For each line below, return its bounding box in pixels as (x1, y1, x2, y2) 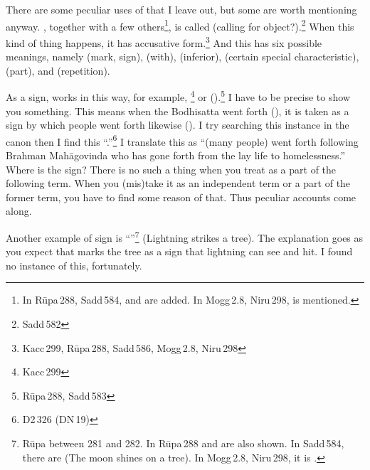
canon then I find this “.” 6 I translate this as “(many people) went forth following (6, 132, 359, 149)
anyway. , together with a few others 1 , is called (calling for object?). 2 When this (6, 16, 354, 33)
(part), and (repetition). (6, 63, 110, 78)
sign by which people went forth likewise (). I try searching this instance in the (6, 117, 349, 132)
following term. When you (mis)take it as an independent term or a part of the (6, 176, 351, 191)
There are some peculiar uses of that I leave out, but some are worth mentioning (6, 2, 357, 16)
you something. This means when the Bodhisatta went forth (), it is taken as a (6, 103, 349, 118)
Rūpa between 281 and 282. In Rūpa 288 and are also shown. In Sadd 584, (22, 435, 344, 450)
